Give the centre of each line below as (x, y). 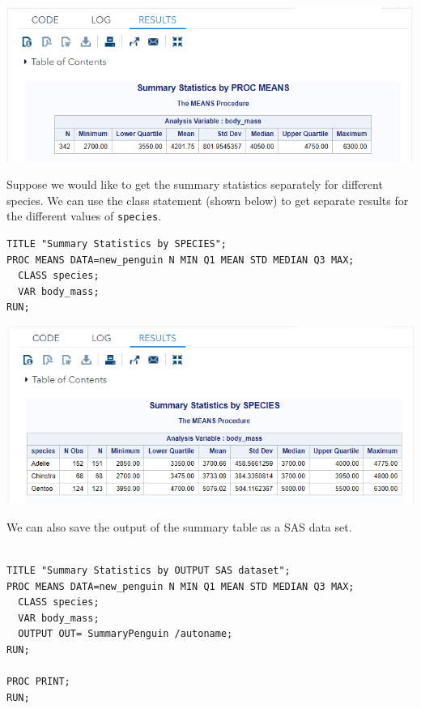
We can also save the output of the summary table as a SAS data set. (179, 526)
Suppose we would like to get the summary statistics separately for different (195, 184)
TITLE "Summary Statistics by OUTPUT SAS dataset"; (149, 570)
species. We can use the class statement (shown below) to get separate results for (208, 200)
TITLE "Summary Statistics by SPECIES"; (117, 243)
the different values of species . (84, 216)
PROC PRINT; (38, 682)
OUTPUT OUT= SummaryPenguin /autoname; (125, 634)
